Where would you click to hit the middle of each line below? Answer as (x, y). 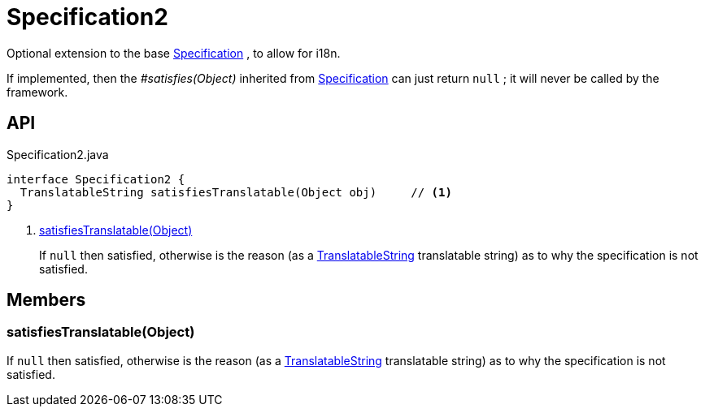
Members (46, 300)
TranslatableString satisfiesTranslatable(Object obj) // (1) (236, 192)
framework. (37, 92)
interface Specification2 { (96, 179)
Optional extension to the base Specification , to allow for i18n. (174, 53)
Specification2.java (58, 154)
